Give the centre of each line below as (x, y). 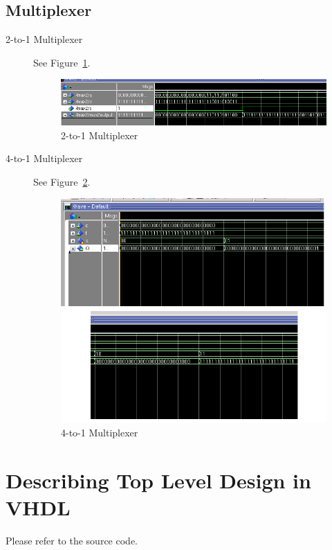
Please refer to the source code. (72, 540)
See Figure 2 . (62, 181)
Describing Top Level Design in (158, 480)
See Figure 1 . (62, 62)
